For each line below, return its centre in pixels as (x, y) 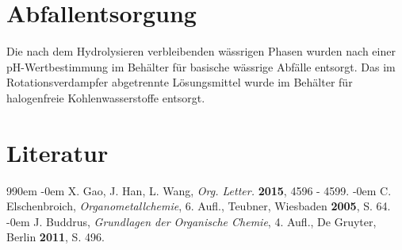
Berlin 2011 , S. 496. (56, 237)
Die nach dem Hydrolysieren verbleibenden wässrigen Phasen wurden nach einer (201, 51)
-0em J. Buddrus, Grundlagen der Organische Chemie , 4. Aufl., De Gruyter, (191, 221)
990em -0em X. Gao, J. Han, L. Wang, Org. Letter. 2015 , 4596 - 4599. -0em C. (199, 190)
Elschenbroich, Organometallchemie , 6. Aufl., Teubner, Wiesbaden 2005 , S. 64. (199, 206)
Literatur (57, 152)
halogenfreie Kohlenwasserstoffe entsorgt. (106, 97)
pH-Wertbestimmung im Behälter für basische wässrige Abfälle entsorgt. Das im (201, 66)
